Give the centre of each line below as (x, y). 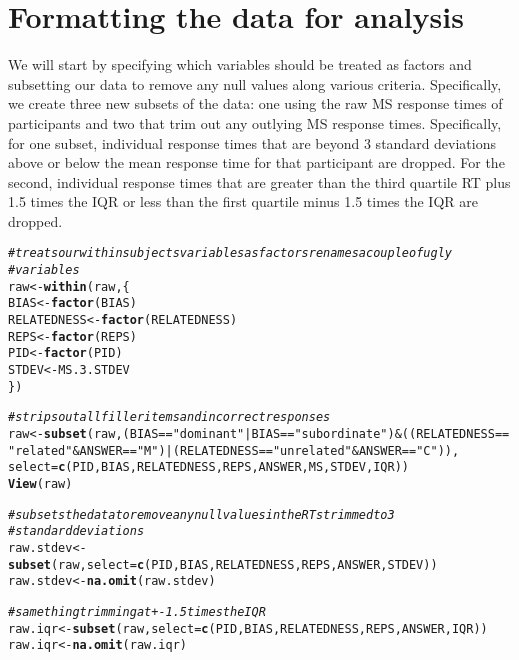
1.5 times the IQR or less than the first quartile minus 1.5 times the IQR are (243, 201)
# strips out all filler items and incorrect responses (169, 417)
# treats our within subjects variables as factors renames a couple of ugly (230, 253)
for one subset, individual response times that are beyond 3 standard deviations (252, 142)
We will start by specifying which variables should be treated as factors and (240, 64)
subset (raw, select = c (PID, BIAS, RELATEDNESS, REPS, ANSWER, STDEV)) (223, 564)
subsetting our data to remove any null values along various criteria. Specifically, (255, 83)
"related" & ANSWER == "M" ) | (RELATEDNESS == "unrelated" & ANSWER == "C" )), (234, 450)
